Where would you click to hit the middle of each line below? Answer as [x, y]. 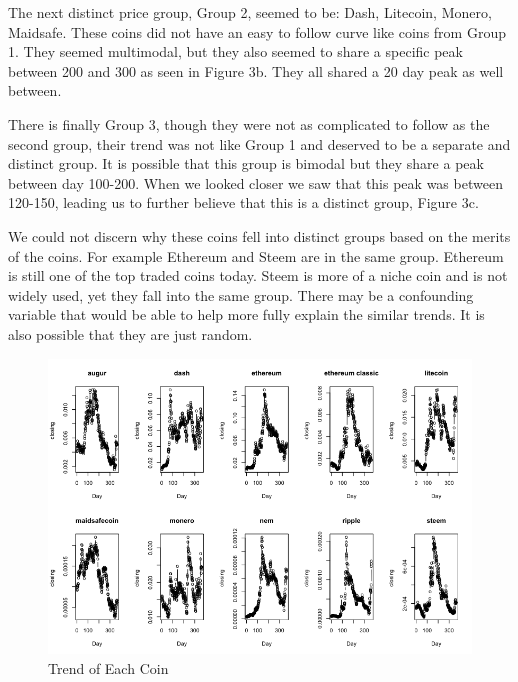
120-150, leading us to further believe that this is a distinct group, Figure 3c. [243, 202]
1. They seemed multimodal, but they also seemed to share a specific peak [235, 51]
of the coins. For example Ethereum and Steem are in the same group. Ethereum [256, 255]
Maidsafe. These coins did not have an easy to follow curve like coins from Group [257, 31]
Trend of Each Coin [108, 667]
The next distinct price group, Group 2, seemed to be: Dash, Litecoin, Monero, [250, 12]
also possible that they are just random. [130, 333]
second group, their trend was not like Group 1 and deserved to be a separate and [259, 143]
